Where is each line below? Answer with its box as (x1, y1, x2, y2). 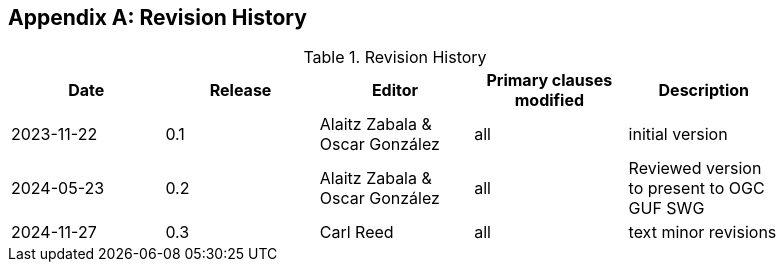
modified (514, 90, 585, 111)
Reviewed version (628, 158, 762, 179)
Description (658, 80, 749, 101)
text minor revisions (628, 222, 777, 243)
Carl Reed (319, 222, 394, 243)
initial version (628, 124, 728, 145)
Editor (371, 80, 419, 101)
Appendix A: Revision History (8, 5, 307, 30)
